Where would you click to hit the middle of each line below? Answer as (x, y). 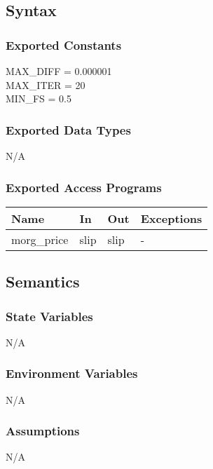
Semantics (43, 281)
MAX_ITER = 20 (46, 84)
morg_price (40, 239)
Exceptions (171, 218)
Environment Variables (72, 373)
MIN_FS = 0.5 (39, 98)
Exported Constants (64, 45)
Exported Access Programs (84, 187)
